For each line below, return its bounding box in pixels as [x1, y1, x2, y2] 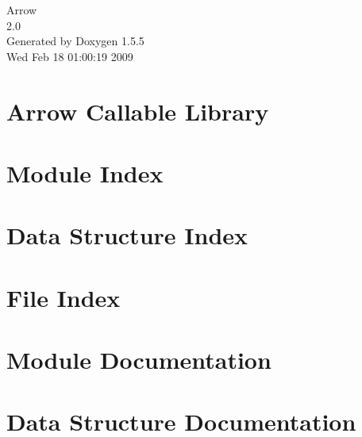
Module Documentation [6, 343, 271, 376]
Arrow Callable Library [6, 94, 269, 127]
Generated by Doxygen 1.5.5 [6, 33, 144, 49]
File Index [6, 281, 121, 313]
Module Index [6, 156, 164, 189]
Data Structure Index [6, 219, 248, 251]
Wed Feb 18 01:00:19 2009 [6, 48, 133, 64]
